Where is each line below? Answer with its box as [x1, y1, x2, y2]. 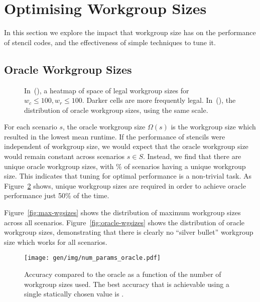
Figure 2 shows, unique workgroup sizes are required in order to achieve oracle [4, 180, 246, 191]
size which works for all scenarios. [4, 236, 107, 247]
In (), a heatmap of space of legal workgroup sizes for [24, 85, 189, 95]
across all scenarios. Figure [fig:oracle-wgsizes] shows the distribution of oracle [4, 217, 245, 227]
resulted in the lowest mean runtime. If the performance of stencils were [4, 131, 225, 141]
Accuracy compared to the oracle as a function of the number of [24, 269, 221, 279]
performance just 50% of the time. [4, 190, 109, 201]
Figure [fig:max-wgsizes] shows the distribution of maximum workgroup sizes [4, 207, 241, 218]
